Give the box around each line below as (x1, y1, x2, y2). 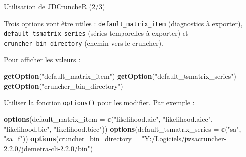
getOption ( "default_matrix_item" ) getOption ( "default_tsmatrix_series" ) (4, 71, 236, 81)
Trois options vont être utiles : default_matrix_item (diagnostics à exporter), (4, 18, 243, 28)
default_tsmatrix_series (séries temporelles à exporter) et (4, 28, 188, 38)
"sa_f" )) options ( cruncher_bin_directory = (4, 133, 140, 144)
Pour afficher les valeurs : (4, 54, 81, 64)
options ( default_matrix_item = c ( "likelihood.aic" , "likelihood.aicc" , (4, 114, 213, 124)
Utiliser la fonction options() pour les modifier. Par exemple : (4, 97, 195, 107)
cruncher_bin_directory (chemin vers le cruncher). (4, 37, 164, 48)
